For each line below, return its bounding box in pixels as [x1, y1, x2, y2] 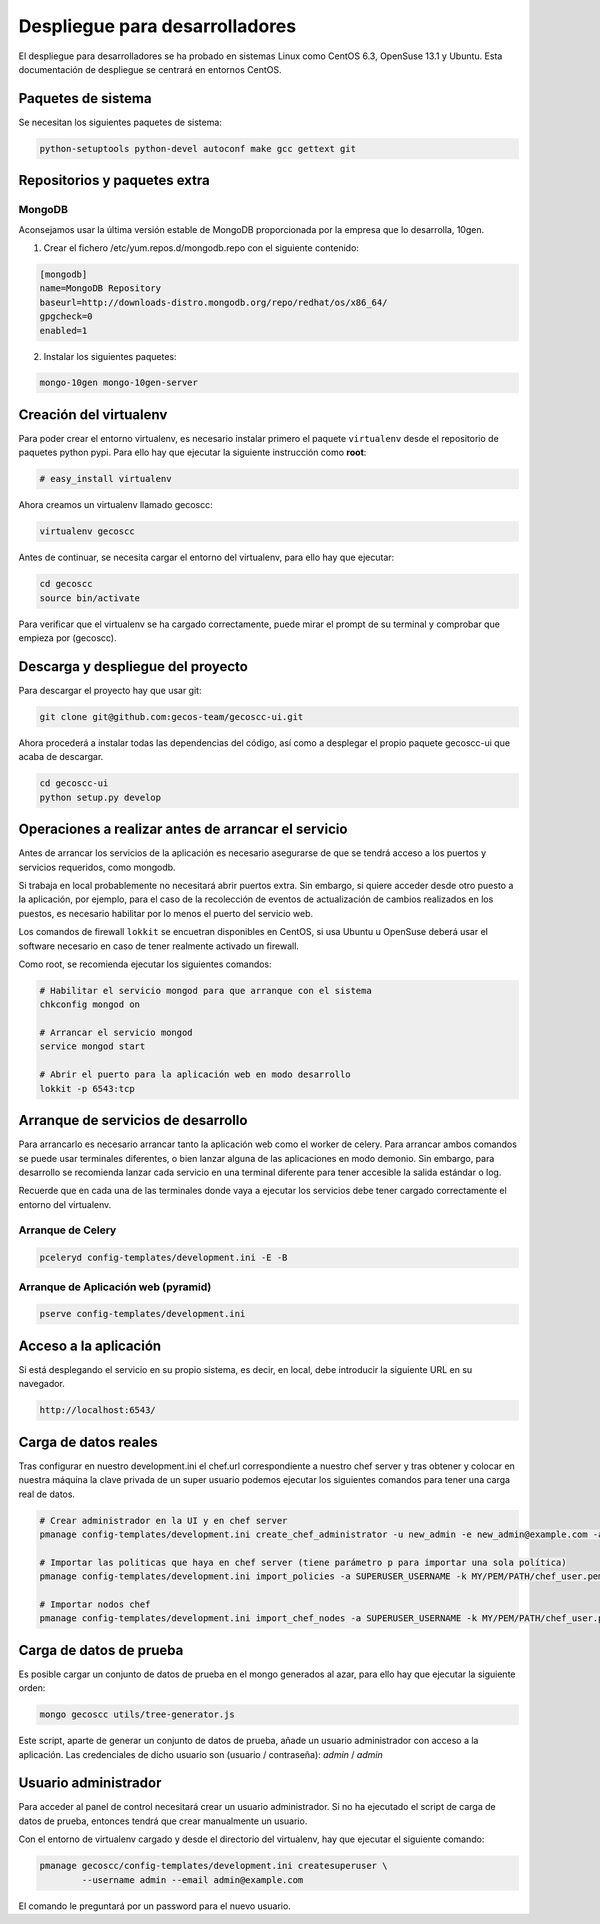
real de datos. [18, 1488, 75, 1500]
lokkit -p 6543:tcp [39, 1083, 135, 1094]
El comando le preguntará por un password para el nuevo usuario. [18, 1900, 292, 1912]
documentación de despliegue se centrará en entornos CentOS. [18, 63, 282, 75]
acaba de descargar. [18, 751, 104, 763]
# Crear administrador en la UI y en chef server [39, 1515, 288, 1526]
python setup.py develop [39, 791, 162, 803]
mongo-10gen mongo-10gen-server [39, 377, 199, 389]
